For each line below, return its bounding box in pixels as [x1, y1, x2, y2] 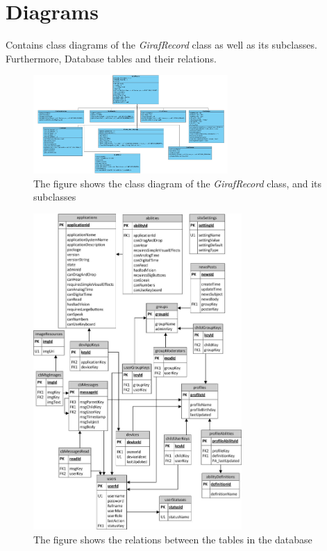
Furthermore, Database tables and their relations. [6, 51, 217, 65]
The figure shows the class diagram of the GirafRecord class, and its [33, 176, 322, 190]
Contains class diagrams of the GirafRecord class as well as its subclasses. [6, 37, 317, 52]
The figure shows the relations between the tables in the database [33, 532, 312, 546]
